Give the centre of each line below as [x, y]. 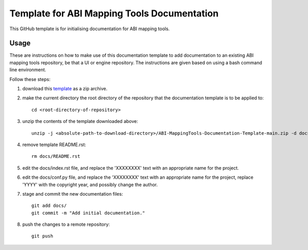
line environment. [28, 70]
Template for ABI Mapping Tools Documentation [114, 13]
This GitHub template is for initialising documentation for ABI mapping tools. [90, 29]
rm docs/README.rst [56, 157]
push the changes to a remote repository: [66, 224]
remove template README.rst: [54, 144]
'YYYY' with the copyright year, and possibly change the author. [90, 184]
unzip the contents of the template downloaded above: [80, 121]
